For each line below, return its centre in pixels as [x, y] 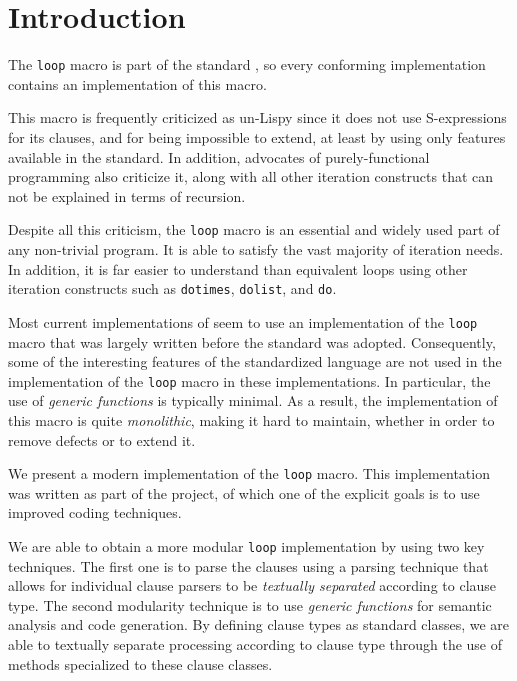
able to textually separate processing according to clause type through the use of [255, 644]
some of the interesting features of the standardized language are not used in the [255, 361]
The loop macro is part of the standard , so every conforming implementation [247, 64]
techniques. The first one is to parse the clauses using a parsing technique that [248, 565]
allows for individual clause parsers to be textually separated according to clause [252, 585]
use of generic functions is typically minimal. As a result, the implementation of [253, 400]
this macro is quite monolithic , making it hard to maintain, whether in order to [251, 419]
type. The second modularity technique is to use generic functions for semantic [250, 604]
